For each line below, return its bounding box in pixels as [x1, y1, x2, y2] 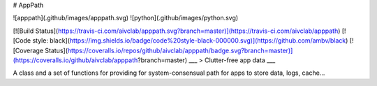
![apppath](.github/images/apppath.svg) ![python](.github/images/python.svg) [13, 14, 239, 22]
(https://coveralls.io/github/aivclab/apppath [13, 56, 138, 64]
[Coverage [13, 46, 44, 55]
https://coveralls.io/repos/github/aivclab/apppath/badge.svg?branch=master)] [67, 46, 293, 55]
